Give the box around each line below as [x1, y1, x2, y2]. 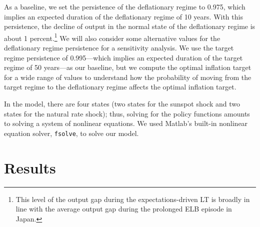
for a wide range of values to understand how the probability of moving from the [4, 71, 251, 82]
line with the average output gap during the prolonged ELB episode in [15, 203, 232, 214]
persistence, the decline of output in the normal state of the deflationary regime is [4, 21, 255, 31]
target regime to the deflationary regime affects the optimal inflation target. [4, 81, 236, 92]
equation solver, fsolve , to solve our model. [4, 127, 139, 138]
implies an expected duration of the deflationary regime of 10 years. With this [4, 11, 243, 21]
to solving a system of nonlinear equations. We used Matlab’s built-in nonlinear [4, 118, 248, 128]
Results [4, 157, 56, 177]
